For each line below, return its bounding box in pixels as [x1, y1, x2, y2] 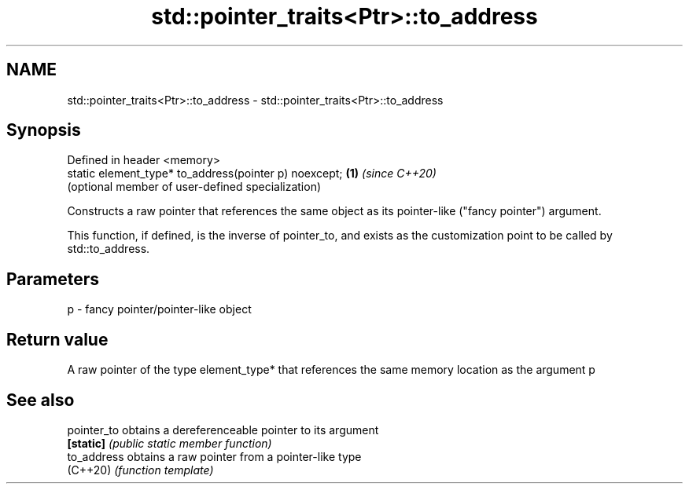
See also [6, 389, 75, 410]
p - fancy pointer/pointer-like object [67, 302, 252, 316]
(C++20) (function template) [67, 463, 214, 477]
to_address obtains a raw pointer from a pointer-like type [67, 449, 362, 463]
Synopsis [6, 120, 81, 141]
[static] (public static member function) [67, 436, 272, 450]
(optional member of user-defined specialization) [67, 180, 322, 194]
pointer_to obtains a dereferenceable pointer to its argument [67, 422, 379, 437]
